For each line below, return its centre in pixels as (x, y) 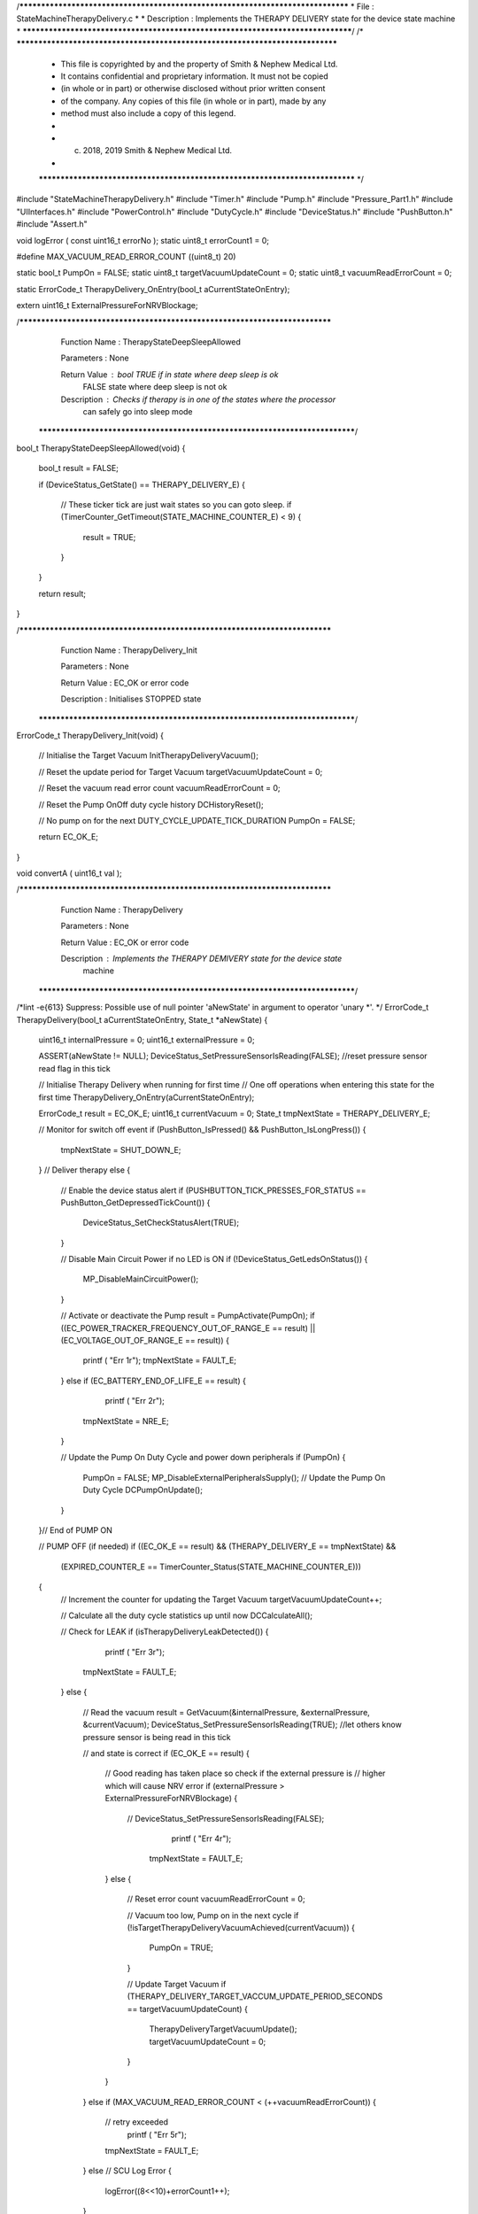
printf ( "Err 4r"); (201, 1839)
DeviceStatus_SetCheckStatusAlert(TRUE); (161, 1223)
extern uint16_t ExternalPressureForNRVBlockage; (107, 306)
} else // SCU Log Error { (127, 2171)
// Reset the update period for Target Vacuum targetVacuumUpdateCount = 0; (181, 771)
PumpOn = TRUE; (181, 1947)
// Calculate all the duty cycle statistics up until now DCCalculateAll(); (187, 1615)
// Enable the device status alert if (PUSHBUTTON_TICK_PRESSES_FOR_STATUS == (213, 1190)
